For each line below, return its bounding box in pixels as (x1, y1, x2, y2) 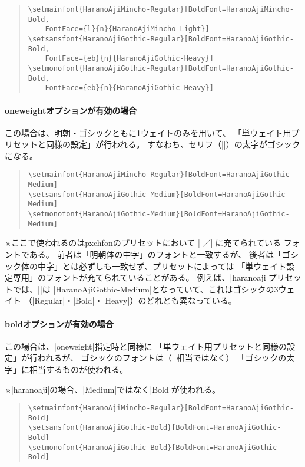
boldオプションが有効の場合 (5, 317, 114, 330)
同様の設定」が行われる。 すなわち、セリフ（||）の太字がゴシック (45, 138, 300, 150)
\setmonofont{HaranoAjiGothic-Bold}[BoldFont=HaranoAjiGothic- (28, 443, 281, 452)
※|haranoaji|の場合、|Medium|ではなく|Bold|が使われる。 (5, 383, 220, 395)
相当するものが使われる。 (29, 363, 128, 375)
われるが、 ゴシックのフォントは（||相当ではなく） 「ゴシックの (37, 351, 287, 364)
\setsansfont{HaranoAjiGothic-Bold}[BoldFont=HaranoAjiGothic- (28, 423, 281, 432)
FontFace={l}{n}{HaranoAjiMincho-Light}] (45, 25, 210, 34)
